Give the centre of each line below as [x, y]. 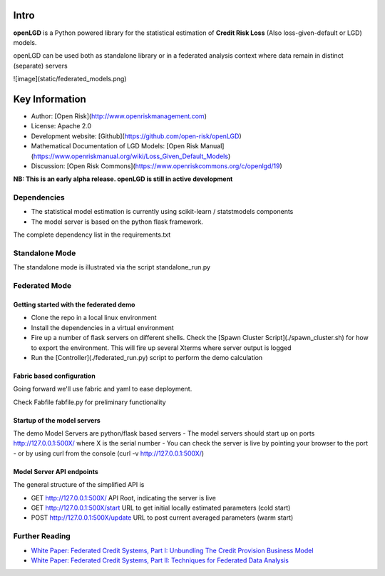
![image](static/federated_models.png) [70, 79]
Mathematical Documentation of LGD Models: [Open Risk [115, 146]
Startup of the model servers [57, 420]
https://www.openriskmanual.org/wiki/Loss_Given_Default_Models [130, 156]
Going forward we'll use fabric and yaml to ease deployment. [103, 389]
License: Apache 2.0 [61, 126]
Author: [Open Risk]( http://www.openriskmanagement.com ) [119, 116]
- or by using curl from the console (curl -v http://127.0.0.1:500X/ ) [109, 453]
